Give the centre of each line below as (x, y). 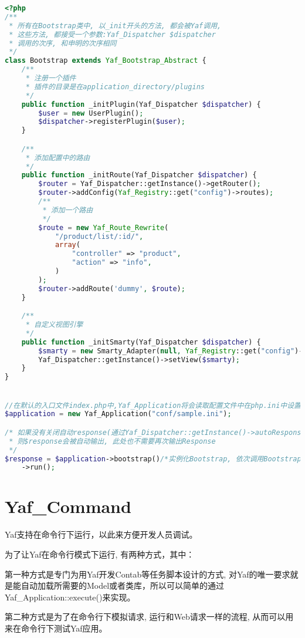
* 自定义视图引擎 (54, 325)
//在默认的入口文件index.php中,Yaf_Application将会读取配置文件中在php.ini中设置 (153, 405)
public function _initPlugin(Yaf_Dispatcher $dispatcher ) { (141, 104)
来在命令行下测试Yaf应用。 (56, 628)
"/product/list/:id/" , (99, 236)
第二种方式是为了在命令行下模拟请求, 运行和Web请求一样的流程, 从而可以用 (149, 617)
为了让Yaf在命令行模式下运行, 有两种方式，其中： (100, 554)
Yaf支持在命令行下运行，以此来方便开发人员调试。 (101, 534)
